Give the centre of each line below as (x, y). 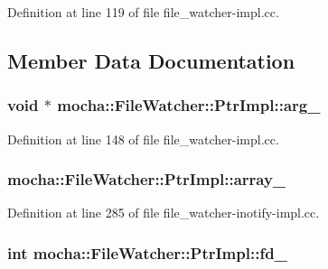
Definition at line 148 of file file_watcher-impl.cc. (143, 139)
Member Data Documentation (151, 60)
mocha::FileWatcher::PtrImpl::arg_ (189, 105)
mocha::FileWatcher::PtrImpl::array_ (147, 179)
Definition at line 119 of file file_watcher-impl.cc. (143, 12)
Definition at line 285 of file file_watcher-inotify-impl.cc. (164, 213)
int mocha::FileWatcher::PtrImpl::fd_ (147, 252)
